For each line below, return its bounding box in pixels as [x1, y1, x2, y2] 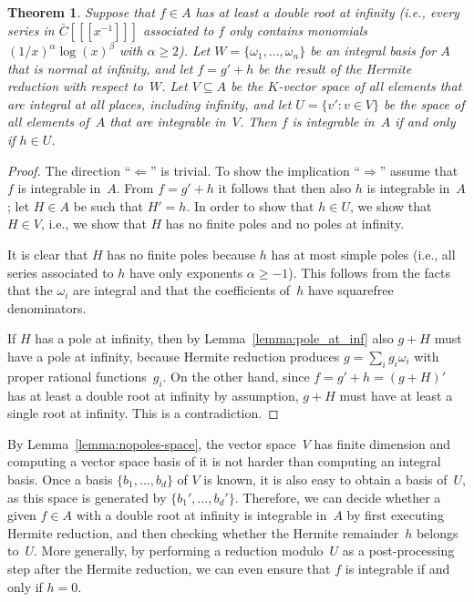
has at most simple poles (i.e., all [271, 245, 456, 264]
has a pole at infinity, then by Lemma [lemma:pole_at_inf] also [35, 329, 394, 348]
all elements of [7, 112, 89, 131]
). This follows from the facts [288, 262, 450, 281]
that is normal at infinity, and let [7, 58, 193, 77]
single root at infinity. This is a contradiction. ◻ [7, 403, 279, 423]
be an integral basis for [310, 41, 437, 60]
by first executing [346, 505, 444, 525]
